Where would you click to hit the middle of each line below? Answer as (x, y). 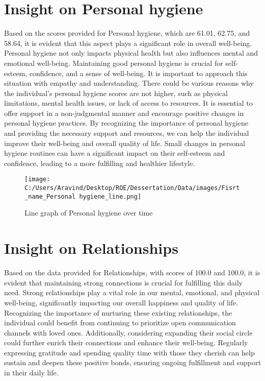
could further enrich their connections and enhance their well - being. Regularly (126, 342)
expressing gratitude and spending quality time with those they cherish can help (129, 352)
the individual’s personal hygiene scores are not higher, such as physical (116, 93)
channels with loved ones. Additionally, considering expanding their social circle (128, 332)
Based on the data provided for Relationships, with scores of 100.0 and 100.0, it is (132, 272)
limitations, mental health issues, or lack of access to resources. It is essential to (128, 103)
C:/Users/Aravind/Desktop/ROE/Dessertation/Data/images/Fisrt (132, 188)
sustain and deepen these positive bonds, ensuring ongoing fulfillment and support (132, 362)
